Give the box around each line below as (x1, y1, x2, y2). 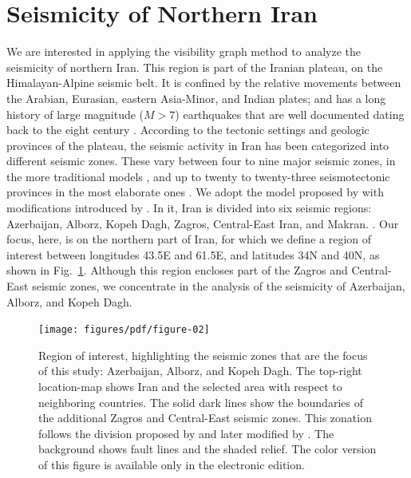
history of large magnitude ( (6, 105, 144, 122)
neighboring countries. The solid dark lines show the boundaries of (38, 393, 363, 410)
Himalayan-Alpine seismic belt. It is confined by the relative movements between (6, 74, 401, 91)
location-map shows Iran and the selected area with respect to (38, 378, 342, 395)
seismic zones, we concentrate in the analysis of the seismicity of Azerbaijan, (32, 278, 405, 294)
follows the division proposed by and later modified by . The (38, 425, 334, 441)
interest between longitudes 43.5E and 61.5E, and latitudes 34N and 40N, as (6, 246, 380, 263)
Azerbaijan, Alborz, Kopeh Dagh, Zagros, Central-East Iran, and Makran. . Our (6, 215, 399, 231)
